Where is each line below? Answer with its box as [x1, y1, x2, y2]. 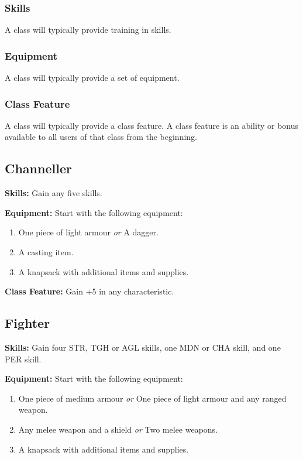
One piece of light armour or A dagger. [18, 226, 159, 238]
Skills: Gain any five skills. [5, 187, 102, 199]
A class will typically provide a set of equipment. [5, 71, 180, 84]
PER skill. [5, 352, 42, 365]
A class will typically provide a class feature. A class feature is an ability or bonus [5, 119, 299, 131]
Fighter [5, 314, 50, 332]
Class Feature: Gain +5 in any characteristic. [5, 285, 174, 297]
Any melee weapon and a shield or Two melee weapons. [18, 423, 218, 435]
